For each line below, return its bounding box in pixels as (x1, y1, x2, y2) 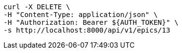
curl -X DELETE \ (3, 3, 70, 11)
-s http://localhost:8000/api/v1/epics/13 (3, 26, 171, 34)
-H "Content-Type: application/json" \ (3, 11, 158, 18)
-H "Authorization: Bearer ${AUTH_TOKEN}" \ (3, 18, 179, 26)
